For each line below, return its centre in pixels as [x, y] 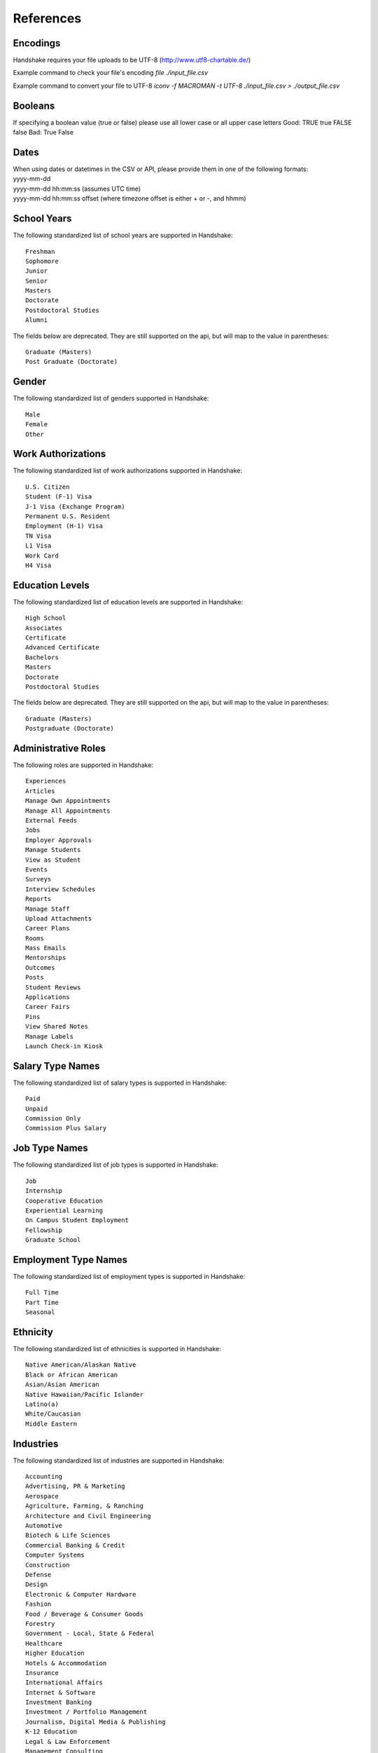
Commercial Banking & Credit [75, 1545]
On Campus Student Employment [77, 1220]
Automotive [44, 1526]
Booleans [34, 106]
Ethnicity [33, 1332]
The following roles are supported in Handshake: [83, 765]
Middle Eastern [51, 1424]
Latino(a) [42, 1405]
